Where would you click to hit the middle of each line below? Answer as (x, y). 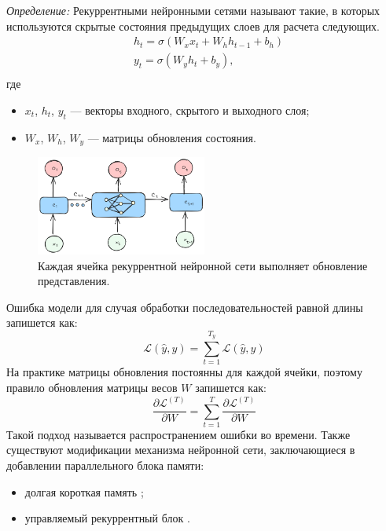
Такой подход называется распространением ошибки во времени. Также (178, 434)
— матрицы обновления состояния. (172, 137)
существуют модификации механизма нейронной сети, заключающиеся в (181, 450)
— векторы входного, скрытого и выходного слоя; (190, 110)
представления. (74, 281)
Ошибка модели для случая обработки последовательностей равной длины (185, 307)
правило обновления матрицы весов (92, 387)
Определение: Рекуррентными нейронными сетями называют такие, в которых (193, 10)
